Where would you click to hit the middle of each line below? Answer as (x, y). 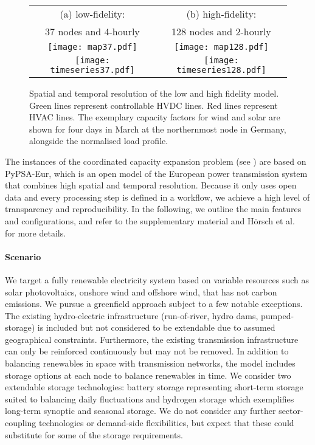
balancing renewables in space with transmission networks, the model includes (150, 363)
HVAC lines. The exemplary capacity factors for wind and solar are (155, 117)
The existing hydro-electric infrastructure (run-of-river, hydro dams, (132, 315)
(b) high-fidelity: (221, 14)
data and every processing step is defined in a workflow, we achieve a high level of (157, 197)
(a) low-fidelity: (92, 14)
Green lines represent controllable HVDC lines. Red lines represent (154, 105)
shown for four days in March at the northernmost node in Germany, (158, 129)
